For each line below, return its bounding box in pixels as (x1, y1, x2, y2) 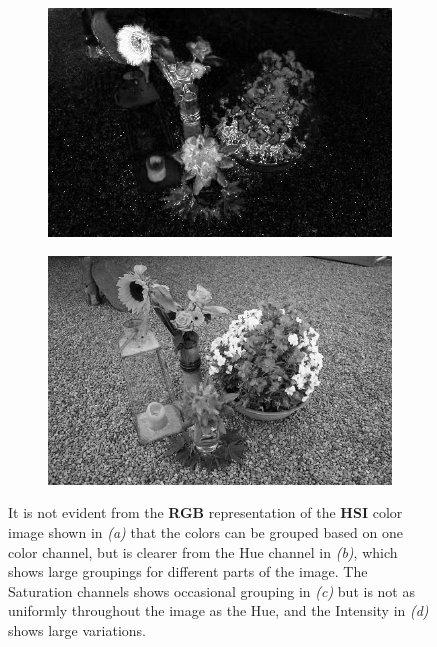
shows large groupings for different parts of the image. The (8, 561, 368, 582)
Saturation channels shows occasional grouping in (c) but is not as (8, 580, 415, 601)
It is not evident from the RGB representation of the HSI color (8, 502, 403, 523)
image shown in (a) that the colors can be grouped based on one (8, 522, 403, 542)
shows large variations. (8, 619, 146, 640)
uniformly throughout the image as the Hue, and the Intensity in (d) (8, 600, 429, 621)
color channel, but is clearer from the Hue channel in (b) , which (8, 541, 398, 562)
